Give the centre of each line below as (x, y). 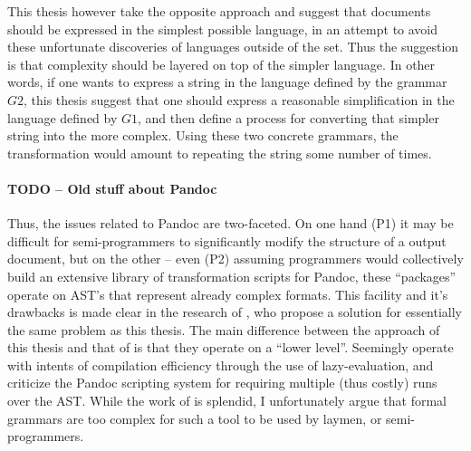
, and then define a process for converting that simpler (288, 117)
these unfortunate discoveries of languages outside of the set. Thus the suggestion (233, 47)
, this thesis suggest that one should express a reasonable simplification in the (239, 99)
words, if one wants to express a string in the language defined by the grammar (227, 82)
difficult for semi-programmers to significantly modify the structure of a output (227, 240)
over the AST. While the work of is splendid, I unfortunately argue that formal (227, 401)
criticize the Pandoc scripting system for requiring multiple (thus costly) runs (222, 383)
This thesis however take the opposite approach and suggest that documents (219, 11)
